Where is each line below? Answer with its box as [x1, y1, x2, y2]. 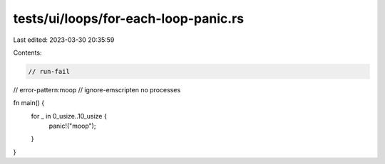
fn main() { [13, 99, 45, 107]
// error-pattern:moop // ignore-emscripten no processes [13, 85, 181, 94]
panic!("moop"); [48, 121, 96, 131]
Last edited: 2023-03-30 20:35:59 [13, 35, 115, 44]
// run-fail [28, 67, 71, 75]
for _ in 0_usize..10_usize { [31, 111, 107, 120]
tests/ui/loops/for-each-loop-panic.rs [13, 11, 245, 26]
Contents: [13, 48, 42, 57]
